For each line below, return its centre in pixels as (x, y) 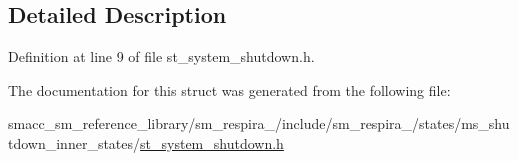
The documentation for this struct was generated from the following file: (229, 89)
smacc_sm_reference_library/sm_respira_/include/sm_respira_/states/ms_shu (259, 123)
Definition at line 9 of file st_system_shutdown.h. (161, 56)
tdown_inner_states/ (74, 142)
